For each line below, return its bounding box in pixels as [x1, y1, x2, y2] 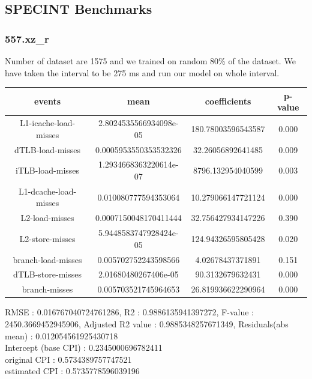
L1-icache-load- [19, 117, 76, 129]
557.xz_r [5, 31, 49, 46]
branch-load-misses [13, 253, 82, 265]
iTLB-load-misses [16, 164, 80, 177]
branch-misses [22, 283, 73, 296]
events [34, 95, 61, 108]
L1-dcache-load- [18, 184, 77, 197]
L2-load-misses [20, 211, 74, 224]
